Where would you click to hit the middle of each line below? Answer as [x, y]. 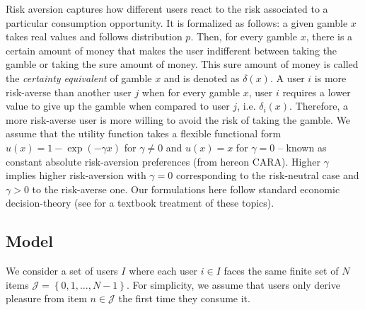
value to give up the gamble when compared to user [118, 106]
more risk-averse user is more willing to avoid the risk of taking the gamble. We [178, 119]
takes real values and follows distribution [94, 36]
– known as [302, 147]
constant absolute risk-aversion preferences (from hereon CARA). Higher [163, 161]
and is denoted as [202, 77]
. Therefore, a [319, 106]
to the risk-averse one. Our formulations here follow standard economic [186, 189]
